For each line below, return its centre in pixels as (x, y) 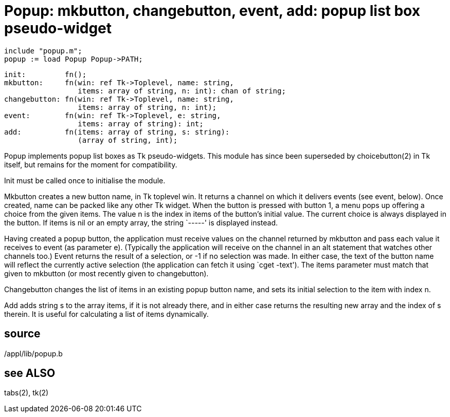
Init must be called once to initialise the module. (85, 180)
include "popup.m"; (43, 51)
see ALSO (30, 373)
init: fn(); (46, 74)
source (22, 334)
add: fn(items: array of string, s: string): (117, 132)
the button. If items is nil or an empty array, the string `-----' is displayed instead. (141, 222)
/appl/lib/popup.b (33, 353)
